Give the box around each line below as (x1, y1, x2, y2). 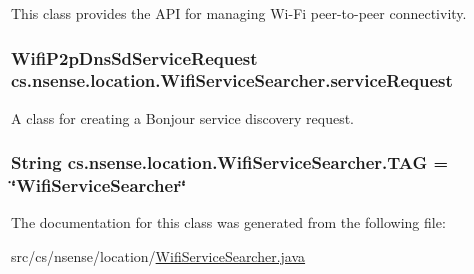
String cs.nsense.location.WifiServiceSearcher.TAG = (11, 150, 449, 175)
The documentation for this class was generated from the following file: (11, 212, 446, 233)
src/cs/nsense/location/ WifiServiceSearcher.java (11, 246, 306, 267)
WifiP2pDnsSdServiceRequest (11, 45, 258, 70)
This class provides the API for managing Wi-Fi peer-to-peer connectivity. (11, 3, 467, 23)
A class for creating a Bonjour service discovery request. (11, 107, 354, 128)
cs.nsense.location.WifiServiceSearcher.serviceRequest (11, 68, 453, 93)
